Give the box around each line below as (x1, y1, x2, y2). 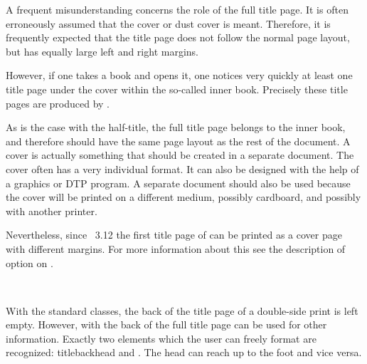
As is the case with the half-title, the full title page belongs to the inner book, (6, 120, 346, 135)
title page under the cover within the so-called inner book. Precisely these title (6, 81, 348, 96)
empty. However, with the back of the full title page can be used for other (6, 317, 327, 332)
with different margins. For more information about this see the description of (6, 241, 346, 256)
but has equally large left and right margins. (6, 43, 198, 58)
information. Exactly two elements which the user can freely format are (6, 331, 317, 345)
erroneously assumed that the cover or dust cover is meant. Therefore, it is (6, 16, 331, 31)
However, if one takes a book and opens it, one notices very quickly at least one (6, 68, 353, 83)
